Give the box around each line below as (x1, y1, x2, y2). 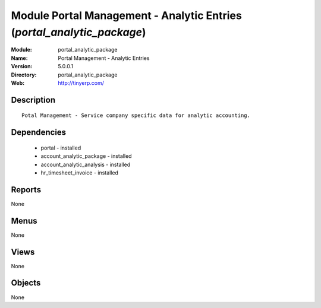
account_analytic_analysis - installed (40, 161, 131, 168)
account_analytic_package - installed (40, 153, 132, 160)
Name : (11, 54, 28, 62)
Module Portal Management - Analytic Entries (11, 9, 242, 22)
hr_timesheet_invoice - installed (40, 169, 119, 176)
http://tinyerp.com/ (58, 79, 104, 86)
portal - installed (40, 144, 81, 151)
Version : (11, 63, 33, 70)
